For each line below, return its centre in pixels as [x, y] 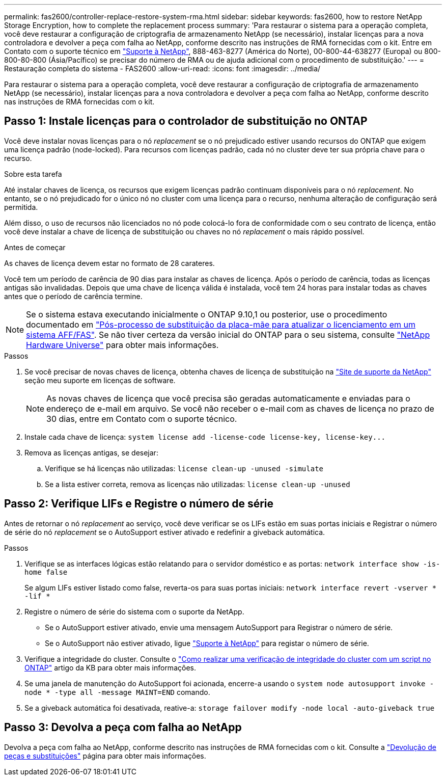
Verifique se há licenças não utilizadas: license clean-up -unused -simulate [184, 468]
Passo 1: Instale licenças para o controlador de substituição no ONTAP [186, 121]
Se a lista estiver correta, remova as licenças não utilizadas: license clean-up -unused [198, 484]
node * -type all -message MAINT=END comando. [117, 692]
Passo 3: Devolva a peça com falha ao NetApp [123, 728]
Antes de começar [35, 247]
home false [46, 572]
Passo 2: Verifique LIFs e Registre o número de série [139, 504]
